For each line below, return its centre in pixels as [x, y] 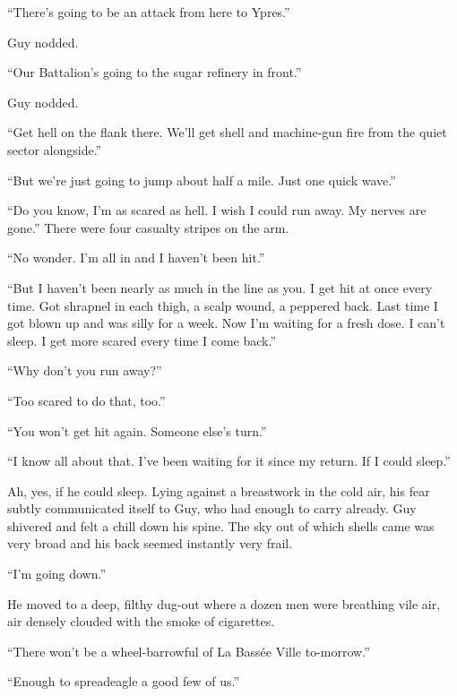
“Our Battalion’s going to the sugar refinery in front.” [155, 72]
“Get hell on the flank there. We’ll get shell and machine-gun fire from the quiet [227, 132]
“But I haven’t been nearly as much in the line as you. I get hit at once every [220, 287]
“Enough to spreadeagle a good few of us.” [123, 681]
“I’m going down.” [57, 574]
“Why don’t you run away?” [85, 370]
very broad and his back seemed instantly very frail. [150, 543]
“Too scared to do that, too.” [86, 400]
